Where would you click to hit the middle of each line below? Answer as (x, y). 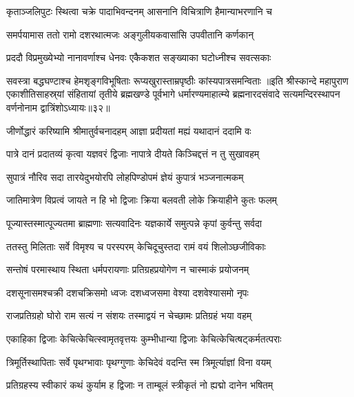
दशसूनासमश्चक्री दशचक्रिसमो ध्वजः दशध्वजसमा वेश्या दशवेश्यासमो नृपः (127, 292)
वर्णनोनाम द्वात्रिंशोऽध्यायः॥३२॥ (58, 107)
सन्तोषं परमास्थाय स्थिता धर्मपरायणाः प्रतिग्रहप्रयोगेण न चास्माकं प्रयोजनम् (128, 269)
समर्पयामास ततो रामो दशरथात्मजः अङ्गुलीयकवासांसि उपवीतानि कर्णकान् (130, 34)
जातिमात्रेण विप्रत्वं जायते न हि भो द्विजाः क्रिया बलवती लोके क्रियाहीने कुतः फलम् (142, 200)
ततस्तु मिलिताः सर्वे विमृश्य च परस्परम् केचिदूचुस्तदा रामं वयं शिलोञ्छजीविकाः (136, 246)
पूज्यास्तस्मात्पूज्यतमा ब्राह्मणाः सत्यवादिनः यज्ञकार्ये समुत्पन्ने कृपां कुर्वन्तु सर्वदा (134, 223)
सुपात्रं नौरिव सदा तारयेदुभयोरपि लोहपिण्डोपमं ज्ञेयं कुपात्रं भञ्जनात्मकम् (125, 176)
